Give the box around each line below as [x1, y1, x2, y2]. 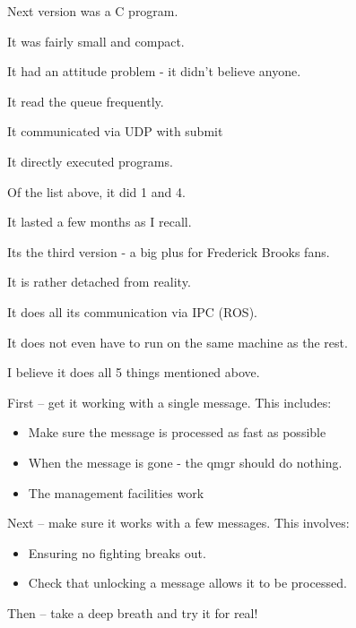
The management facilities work [28, 483, 204, 502]
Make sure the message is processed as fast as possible [28, 423, 326, 442]
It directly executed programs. [7, 151, 173, 170]
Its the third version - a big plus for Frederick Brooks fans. [7, 242, 330, 261]
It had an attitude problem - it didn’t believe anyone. [7, 62, 301, 81]
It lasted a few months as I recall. [7, 212, 192, 231]
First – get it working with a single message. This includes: [7, 392, 332, 411]
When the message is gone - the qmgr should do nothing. [28, 452, 343, 471]
